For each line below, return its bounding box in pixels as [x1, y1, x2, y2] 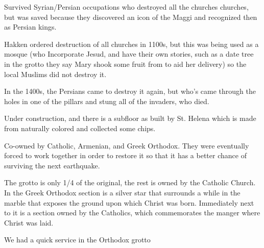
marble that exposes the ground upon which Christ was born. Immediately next [4, 197, 254, 208]
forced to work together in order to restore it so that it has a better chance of [4, 150, 247, 161]
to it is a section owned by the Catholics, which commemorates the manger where [4, 207, 260, 218]
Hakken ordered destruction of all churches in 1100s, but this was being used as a [4, 38, 259, 49]
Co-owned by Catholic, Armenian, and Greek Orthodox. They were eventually [4, 140, 249, 151]
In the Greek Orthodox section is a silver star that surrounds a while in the [4, 187, 241, 197]
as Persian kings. [4, 21, 57, 32]
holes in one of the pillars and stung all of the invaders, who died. [4, 95, 209, 106]
